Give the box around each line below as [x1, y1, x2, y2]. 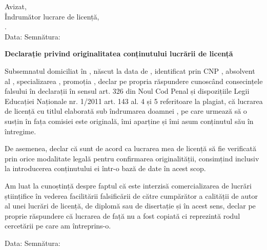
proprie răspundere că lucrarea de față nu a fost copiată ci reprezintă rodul [5, 210, 240, 221]
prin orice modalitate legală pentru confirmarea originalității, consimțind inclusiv [5, 153, 259, 163]
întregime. [5, 126, 36, 136]
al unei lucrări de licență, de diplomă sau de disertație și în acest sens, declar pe [5, 200, 256, 211]
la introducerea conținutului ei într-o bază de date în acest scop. [5, 163, 206, 174]
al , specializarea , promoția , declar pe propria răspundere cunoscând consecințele [5, 75, 263, 86]
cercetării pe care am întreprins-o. [5, 220, 111, 231]
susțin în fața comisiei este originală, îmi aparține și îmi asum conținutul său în [5, 115, 254, 126]
